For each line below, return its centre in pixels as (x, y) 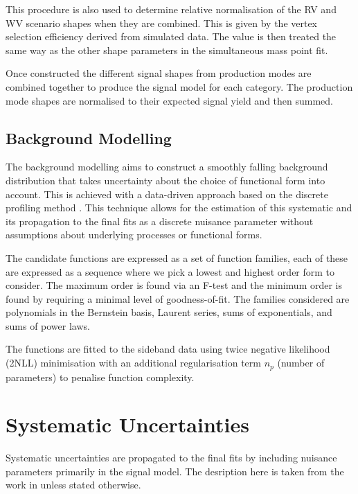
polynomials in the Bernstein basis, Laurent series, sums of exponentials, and (169, 312)
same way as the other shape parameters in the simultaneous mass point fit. (167, 50)
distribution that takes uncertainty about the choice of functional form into (165, 180)
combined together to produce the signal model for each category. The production (179, 86)
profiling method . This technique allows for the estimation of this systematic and (179, 208)
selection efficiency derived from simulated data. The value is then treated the (171, 36)
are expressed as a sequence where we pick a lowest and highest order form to (170, 271)
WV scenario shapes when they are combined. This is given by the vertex (162, 23)
